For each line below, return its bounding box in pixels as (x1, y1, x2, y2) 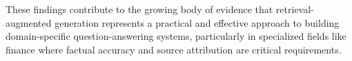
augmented (6, 15, 52, 29)
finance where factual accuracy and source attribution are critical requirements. (6, 42, 342, 56)
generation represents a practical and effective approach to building (55, 15, 340, 29)
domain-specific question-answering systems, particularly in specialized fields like (6, 29, 346, 43)
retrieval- (275, 2, 314, 16)
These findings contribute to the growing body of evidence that (6, 2, 273, 16)
